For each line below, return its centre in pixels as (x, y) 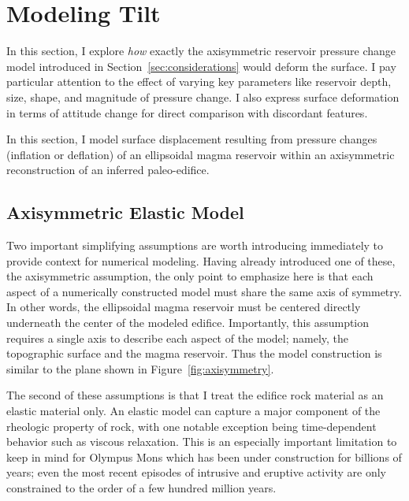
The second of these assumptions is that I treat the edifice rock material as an (195, 395)
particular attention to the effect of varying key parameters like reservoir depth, (199, 82)
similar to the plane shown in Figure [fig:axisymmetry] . (140, 368)
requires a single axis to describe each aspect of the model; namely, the (178, 338)
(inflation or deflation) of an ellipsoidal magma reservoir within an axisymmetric (201, 154)
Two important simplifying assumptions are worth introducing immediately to (195, 245)
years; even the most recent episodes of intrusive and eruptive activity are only (196, 472)
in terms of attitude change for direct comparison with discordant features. (187, 112)
